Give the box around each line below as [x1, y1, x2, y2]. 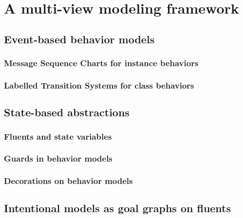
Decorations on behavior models [4, 175, 133, 187]
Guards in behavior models [4, 152, 112, 164]
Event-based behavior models [4, 31, 155, 46]
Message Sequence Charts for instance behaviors [4, 57, 199, 69]
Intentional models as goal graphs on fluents [4, 200, 231, 215]
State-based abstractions [4, 105, 130, 120]
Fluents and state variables [4, 130, 112, 142]
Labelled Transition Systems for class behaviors [4, 79, 194, 91]
